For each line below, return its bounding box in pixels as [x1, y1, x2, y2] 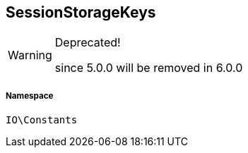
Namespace [6, 90, 54, 101]
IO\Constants [6, 114, 78, 126]
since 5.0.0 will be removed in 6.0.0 [54, 61, 243, 75]
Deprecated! [54, 35, 121, 50]
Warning [8, 48, 52, 63]
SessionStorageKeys [6, 4, 156, 21]
